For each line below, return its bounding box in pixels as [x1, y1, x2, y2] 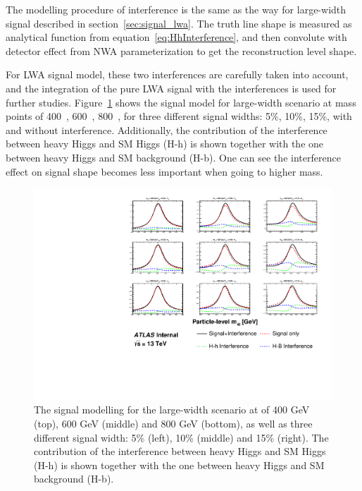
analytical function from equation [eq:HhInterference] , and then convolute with [6, 30, 347, 44]
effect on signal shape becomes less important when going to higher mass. [6, 164, 323, 178]
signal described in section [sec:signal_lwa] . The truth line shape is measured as [6, 16, 352, 30]
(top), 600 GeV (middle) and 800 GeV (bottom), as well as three [34, 416, 313, 430]
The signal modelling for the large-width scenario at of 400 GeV [34, 402, 310, 417]
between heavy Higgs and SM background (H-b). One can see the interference [6, 150, 341, 164]
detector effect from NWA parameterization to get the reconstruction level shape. [6, 43, 357, 58]
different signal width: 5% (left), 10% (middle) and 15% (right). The [34, 430, 329, 444]
